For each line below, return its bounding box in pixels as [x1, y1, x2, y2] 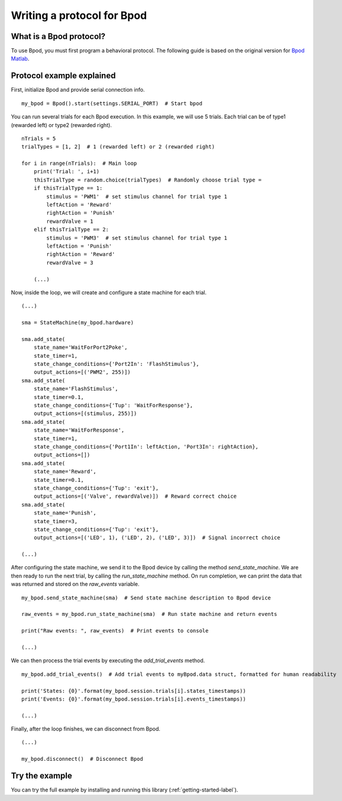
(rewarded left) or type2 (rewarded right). [11, 121, 112, 128]
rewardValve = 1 [46, 218, 93, 225]
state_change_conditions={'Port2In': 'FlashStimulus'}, [33, 361, 199, 368]
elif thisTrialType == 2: [33, 226, 109, 233]
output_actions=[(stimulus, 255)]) [33, 410, 137, 417]
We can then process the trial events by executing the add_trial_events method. [11, 657, 205, 664]
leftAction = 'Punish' [46, 243, 112, 249]
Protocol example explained [11, 71, 116, 81]
